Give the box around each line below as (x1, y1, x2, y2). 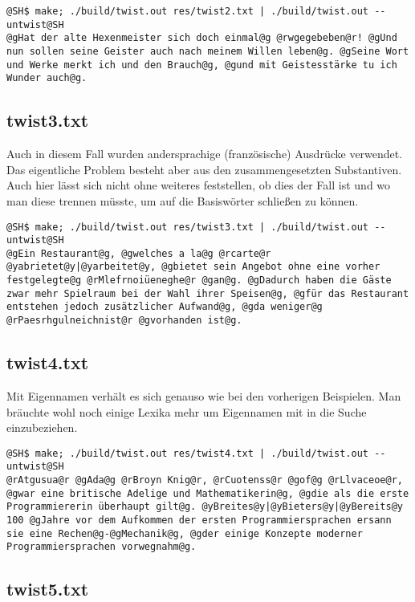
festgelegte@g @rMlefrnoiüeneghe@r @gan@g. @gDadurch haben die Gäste (6, 275, 392, 287)
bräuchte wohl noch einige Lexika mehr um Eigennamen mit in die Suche (6, 403, 367, 420)
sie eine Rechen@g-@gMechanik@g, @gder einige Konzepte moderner (6, 527, 363, 539)
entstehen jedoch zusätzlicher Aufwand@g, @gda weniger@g (6, 301, 323, 313)
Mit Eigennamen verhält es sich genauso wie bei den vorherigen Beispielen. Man (6, 387, 401, 404)
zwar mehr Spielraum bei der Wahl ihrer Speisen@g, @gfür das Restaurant (6, 287, 409, 299)
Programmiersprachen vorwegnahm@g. (6, 541, 197, 553)
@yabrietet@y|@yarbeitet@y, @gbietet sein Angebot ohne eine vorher (6, 261, 380, 273)
